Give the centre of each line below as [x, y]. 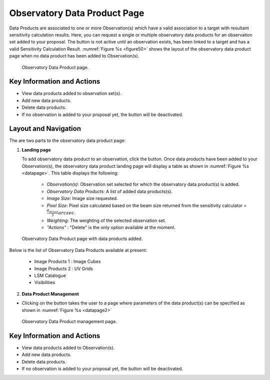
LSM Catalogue [50, 275]
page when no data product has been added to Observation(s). [74, 56]
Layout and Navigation [45, 129]
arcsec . [67, 212]
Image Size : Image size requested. [82, 198]
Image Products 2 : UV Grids [64, 268]
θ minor [52, 211]
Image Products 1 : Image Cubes [67, 261]
